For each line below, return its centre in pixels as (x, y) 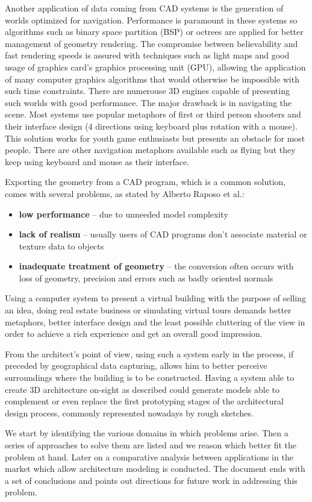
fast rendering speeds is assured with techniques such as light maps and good (147, 55)
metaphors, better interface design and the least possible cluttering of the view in (155, 322)
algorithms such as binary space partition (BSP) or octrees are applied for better (154, 32)
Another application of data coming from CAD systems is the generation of (144, 8)
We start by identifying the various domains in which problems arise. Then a (147, 433)
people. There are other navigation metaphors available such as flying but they (150, 150)
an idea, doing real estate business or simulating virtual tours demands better (148, 310)
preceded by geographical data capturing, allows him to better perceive (136, 366)
